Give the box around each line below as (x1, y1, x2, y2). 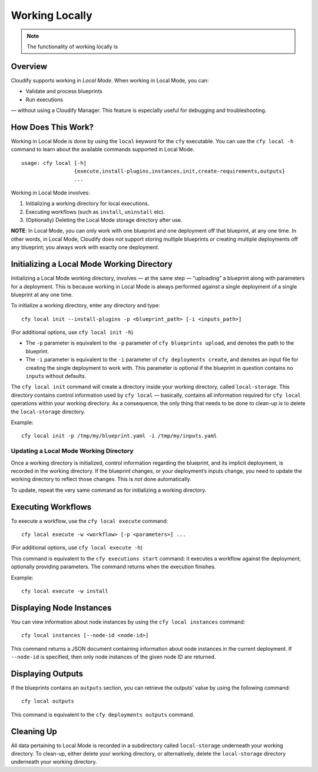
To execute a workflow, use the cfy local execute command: (11, 517, 168, 524)
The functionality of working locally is (26, 43, 118, 50)
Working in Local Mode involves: (11, 189, 90, 196)
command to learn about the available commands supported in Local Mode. (11, 146, 194, 153)
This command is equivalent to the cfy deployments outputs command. (11, 711, 194, 718)
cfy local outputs (21, 698, 75, 705)
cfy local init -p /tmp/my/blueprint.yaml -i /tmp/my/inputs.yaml (21, 433, 217, 439)
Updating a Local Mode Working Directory (11, 447, 134, 455)
